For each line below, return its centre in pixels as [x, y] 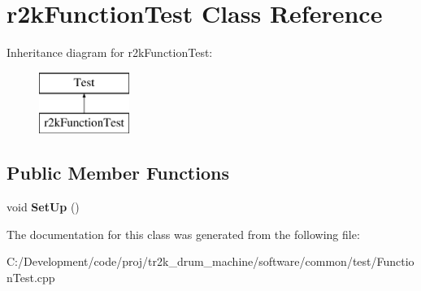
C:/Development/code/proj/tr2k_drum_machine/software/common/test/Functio [210, 261]
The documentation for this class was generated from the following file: [183, 234]
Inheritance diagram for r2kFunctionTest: [110, 52]
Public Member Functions [118, 173]
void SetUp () [43, 207]
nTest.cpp [31, 277]
